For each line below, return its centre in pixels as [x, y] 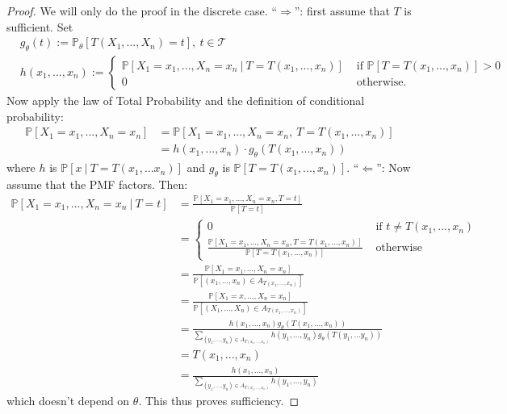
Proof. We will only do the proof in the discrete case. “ [142, 10]
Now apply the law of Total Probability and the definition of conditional [186, 100]
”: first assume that [342, 10]
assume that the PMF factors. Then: [97, 184]
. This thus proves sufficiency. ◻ [219, 401]
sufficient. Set [40, 26]
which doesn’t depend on [68, 401]
